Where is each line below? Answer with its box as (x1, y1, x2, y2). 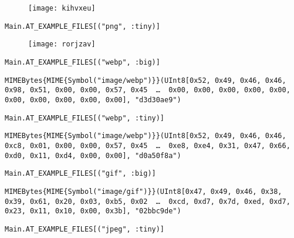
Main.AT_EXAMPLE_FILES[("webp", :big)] (5, 58, 160, 66)
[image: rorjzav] (28, 40, 96, 49)
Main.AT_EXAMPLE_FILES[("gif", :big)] (5, 169, 156, 178)
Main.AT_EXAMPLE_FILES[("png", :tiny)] (5, 22, 160, 31)
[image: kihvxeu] (28, 4, 96, 12)
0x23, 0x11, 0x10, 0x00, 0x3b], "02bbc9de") (5, 207, 181, 216)
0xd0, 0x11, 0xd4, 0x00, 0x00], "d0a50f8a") (5, 151, 181, 160)
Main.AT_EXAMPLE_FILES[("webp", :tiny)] (5, 113, 165, 122)
